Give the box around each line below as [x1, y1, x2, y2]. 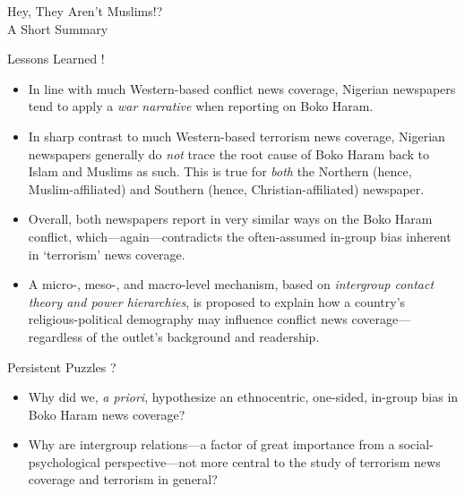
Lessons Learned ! [7, 49, 105, 68]
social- [399, 435, 434, 454]
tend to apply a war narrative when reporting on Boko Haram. [28, 97, 374, 115]
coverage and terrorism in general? [28, 470, 218, 489]
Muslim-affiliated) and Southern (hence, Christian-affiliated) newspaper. [28, 179, 425, 198]
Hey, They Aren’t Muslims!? [7, 2, 163, 20]
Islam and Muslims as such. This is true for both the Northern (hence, [28, 162, 412, 181]
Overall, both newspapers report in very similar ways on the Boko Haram [28, 209, 433, 228]
